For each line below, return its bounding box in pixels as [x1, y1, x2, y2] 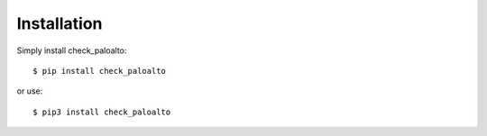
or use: [16, 86, 43, 96]
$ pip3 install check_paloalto [32, 106, 171, 117]
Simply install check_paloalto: [16, 45, 127, 56]
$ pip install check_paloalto [32, 66, 167, 76]
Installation [16, 14, 103, 33]
